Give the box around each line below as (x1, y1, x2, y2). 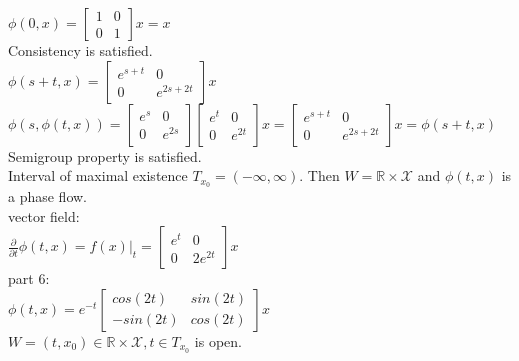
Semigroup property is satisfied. (8, 145, 202, 166)
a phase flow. (8, 186, 88, 207)
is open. (194, 330, 242, 351)
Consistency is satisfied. (8, 40, 153, 60)
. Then (299, 165, 340, 186)
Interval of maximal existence (8, 165, 188, 186)
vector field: (8, 205, 80, 226)
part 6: (8, 268, 50, 289)
